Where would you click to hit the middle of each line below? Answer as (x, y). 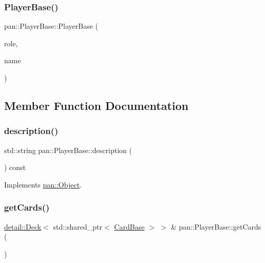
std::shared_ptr (78, 226)
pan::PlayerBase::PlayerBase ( (51, 26)
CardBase (129, 226)
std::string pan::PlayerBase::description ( (68, 150)
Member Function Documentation (97, 105)
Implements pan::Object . (43, 184)
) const (15, 167)
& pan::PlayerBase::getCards (216, 226)
